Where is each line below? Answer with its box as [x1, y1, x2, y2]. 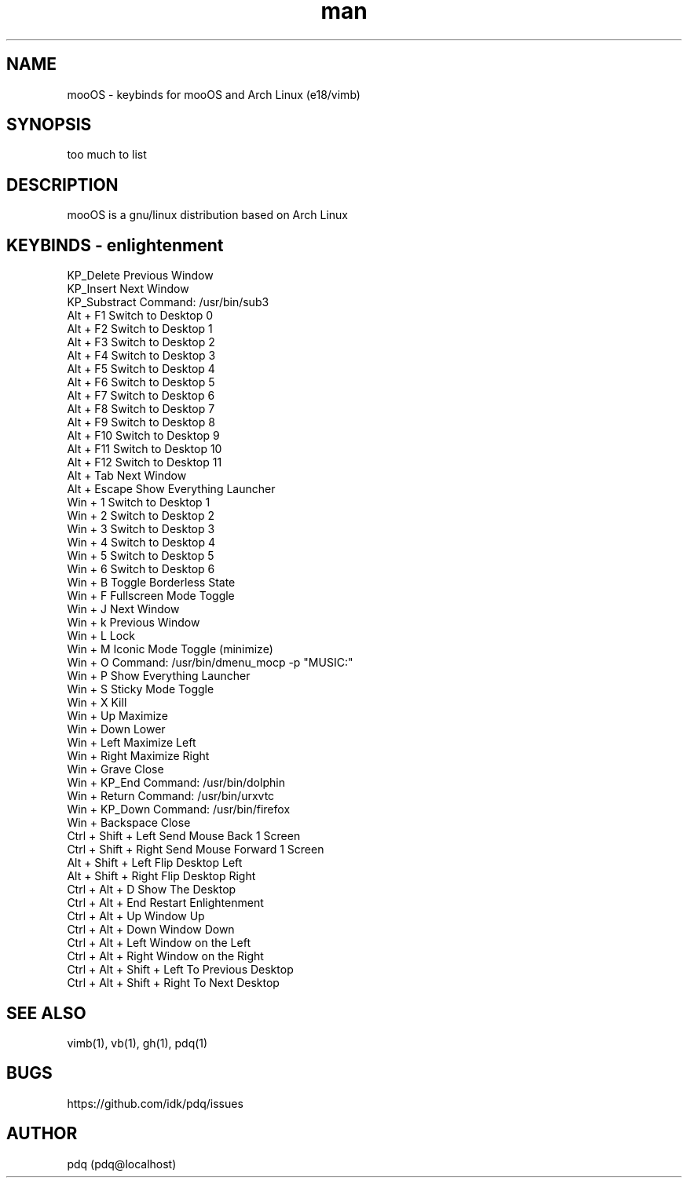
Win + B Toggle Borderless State [67, 576, 236, 590]
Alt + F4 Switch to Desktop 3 [67, 349, 216, 363]
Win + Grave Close [67, 762, 164, 777]
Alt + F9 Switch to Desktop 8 [67, 415, 215, 429]
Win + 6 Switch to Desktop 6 [67, 562, 215, 576]
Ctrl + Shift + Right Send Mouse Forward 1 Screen [67, 842, 324, 857]
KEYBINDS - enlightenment [6, 235, 224, 255]
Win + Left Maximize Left [67, 736, 196, 750]
